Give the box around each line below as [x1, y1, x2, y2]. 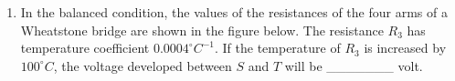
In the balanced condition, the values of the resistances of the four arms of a [20, 3, 448, 21]
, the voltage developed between [53, 56, 232, 75]
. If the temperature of [214, 38, 341, 57]
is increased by [364, 38, 447, 57]
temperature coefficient [20, 38, 150, 57]
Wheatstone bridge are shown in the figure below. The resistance [20, 20, 384, 39]
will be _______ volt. [284, 56, 423, 75]
